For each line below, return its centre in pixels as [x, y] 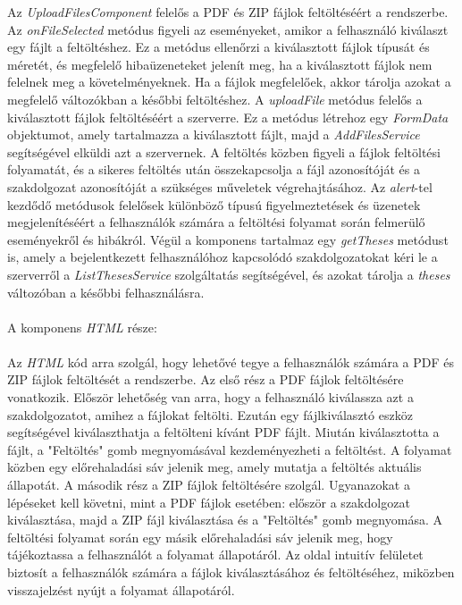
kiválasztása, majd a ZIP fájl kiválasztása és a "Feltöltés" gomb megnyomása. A [225, 520]
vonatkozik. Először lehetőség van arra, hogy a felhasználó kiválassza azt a [210, 397]
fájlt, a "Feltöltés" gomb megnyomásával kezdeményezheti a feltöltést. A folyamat [230, 449]
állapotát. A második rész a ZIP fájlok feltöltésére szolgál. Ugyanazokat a [209, 485]
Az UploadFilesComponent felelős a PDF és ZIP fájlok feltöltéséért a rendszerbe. [228, 12]
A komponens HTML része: [82, 327]
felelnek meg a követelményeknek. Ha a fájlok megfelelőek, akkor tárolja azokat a [229, 82]
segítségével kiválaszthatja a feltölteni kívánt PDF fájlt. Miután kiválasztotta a [223, 432]
